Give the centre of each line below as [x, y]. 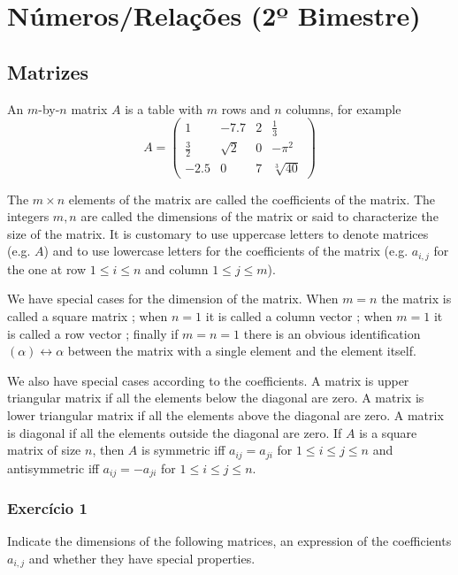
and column [176, 268]
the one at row [47, 268]
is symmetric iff [183, 450]
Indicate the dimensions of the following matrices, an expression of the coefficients [229, 541]
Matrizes [48, 71]
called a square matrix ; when [88, 316]
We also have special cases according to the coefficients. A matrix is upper [208, 380]
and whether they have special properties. [142, 558]
